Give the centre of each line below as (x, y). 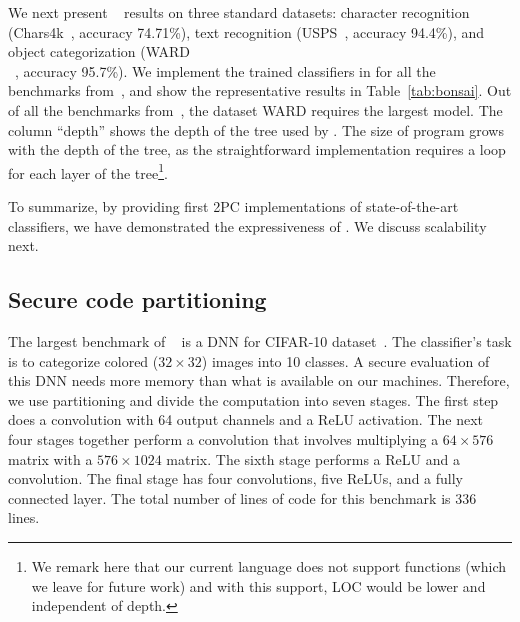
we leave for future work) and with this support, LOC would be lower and (258, 585)
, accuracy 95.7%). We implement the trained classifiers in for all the (225, 70)
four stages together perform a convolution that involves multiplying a (223, 438)
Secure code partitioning (137, 299)
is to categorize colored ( (83, 360)
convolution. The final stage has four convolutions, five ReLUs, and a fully (235, 478)
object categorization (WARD (99, 51)
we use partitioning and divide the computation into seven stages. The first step (253, 399)
